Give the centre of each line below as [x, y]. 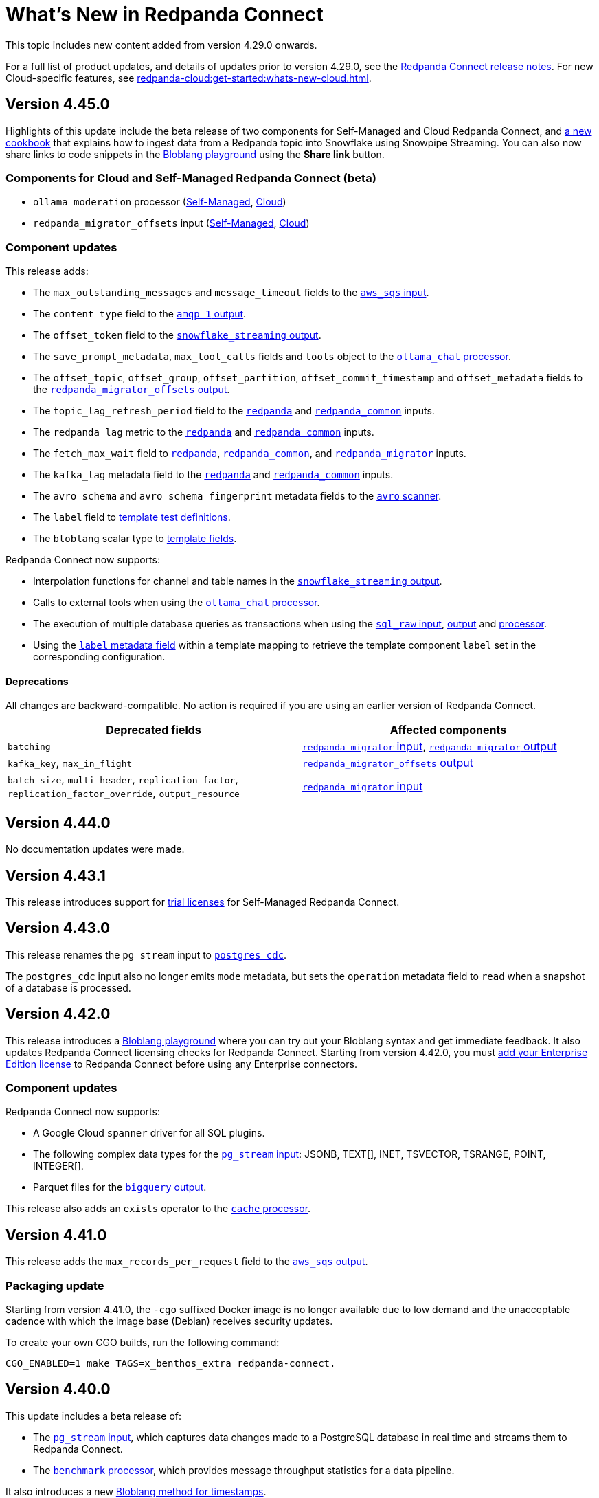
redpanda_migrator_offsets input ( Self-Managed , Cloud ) [171, 223]
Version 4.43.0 [58, 928]
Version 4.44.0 [58, 823]
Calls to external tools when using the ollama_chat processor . [177, 603]
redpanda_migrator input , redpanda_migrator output [430, 747]
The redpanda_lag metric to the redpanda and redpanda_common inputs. [204, 432]
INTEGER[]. [58, 1166]
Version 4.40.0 [58, 1389]
